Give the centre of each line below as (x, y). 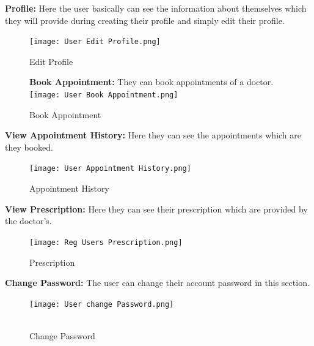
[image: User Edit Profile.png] (95, 42)
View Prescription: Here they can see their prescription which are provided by (156, 209)
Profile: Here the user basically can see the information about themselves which (156, 8)
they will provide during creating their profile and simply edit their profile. (145, 20)
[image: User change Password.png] (102, 304)
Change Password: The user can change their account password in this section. (157, 283)
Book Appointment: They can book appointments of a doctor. (152, 82)
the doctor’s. (28, 221)
